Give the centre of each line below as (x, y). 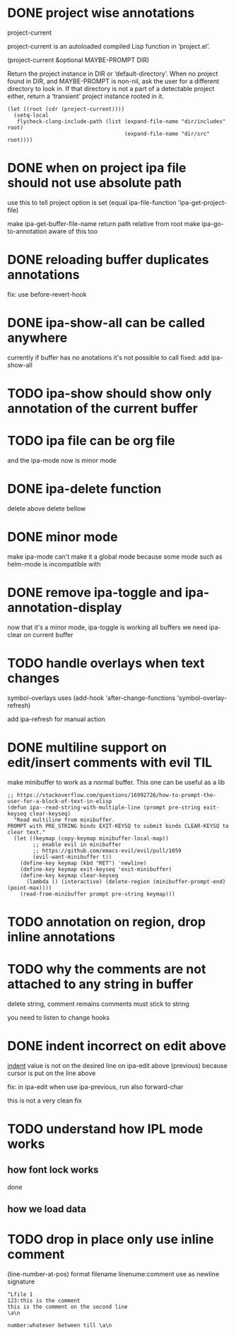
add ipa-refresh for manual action (57, 719)
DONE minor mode (63, 537)
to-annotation (27, 231)
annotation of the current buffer (102, 408)
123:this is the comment (44, 1300)
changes (34, 678)
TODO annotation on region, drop (107, 921)
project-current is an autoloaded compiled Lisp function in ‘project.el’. (109, 46)
